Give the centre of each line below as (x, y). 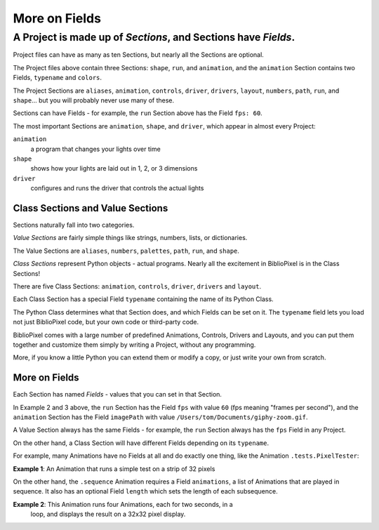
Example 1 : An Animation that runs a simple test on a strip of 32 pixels (114, 469)
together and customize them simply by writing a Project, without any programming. (134, 345)
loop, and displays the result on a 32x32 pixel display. (108, 514)
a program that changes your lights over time (95, 149)
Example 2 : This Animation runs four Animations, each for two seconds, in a (123, 504)
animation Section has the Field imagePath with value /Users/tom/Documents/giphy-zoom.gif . (160, 417)
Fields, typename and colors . (57, 78)
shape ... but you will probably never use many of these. (94, 100)
